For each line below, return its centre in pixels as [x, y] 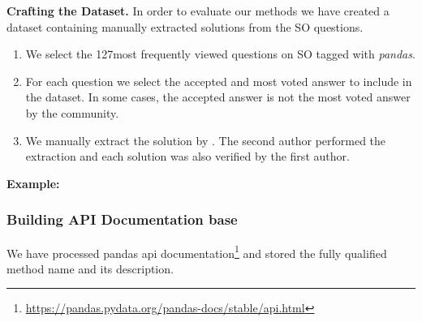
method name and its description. [90, 268]
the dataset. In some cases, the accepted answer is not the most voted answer [218, 97]
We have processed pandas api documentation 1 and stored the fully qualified [197, 251]
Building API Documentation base [122, 219]
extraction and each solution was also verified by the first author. [187, 156]
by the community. [72, 112]
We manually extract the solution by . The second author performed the [206, 140]
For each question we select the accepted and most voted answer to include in [219, 81]
